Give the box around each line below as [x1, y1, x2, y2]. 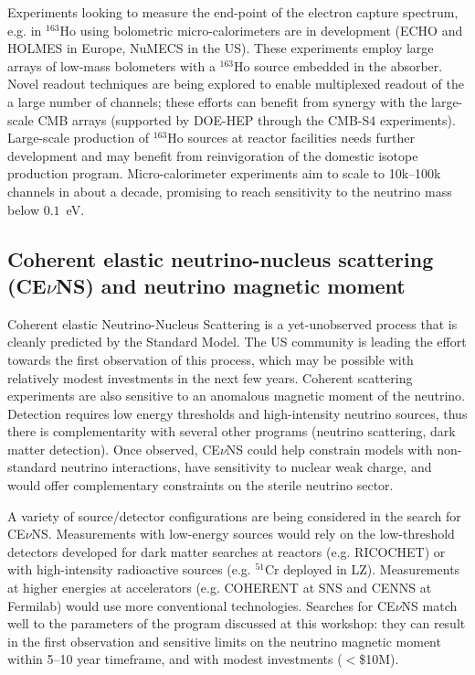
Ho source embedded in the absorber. [234, 56, 443, 75]
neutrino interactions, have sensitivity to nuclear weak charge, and [60, 457, 432, 477]
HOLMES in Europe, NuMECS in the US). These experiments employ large [7, 38, 434, 58]
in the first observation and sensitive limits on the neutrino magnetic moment [7, 631, 441, 650]
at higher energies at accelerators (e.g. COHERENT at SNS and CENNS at [7, 578, 432, 597]
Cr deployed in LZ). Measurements [264, 560, 460, 579]
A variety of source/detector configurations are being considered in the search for [7, 506, 461, 525]
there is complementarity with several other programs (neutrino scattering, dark [7, 422, 456, 441]
